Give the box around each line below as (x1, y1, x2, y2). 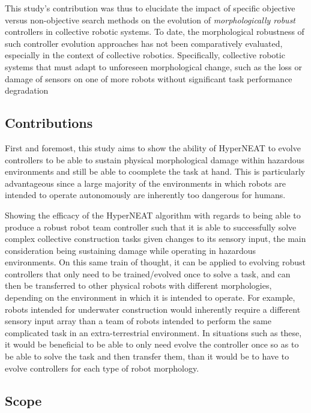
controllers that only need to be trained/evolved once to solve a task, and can (5, 267, 291, 280)
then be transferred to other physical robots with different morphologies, (5, 279, 272, 292)
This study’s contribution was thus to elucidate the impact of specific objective (5, 2, 295, 14)
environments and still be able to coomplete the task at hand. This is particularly (5, 165, 306, 178)
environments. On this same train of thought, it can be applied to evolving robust (5, 256, 306, 268)
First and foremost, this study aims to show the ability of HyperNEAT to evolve (5, 141, 301, 154)
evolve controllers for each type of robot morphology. (5, 361, 199, 374)
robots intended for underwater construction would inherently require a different (5, 303, 301, 315)
